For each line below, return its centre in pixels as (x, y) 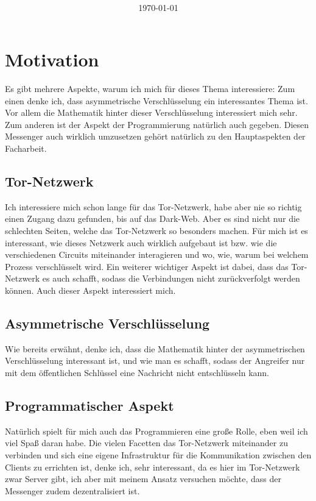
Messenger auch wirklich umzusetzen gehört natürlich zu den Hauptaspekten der (155, 136)
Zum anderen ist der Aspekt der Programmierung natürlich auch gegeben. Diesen (157, 124)
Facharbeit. (26, 148)
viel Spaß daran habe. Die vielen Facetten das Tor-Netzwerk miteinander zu (146, 443)
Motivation (52, 59)
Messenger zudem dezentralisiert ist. (72, 490)
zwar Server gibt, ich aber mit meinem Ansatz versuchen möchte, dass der (143, 479)
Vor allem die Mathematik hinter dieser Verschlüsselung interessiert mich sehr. (151, 112)
